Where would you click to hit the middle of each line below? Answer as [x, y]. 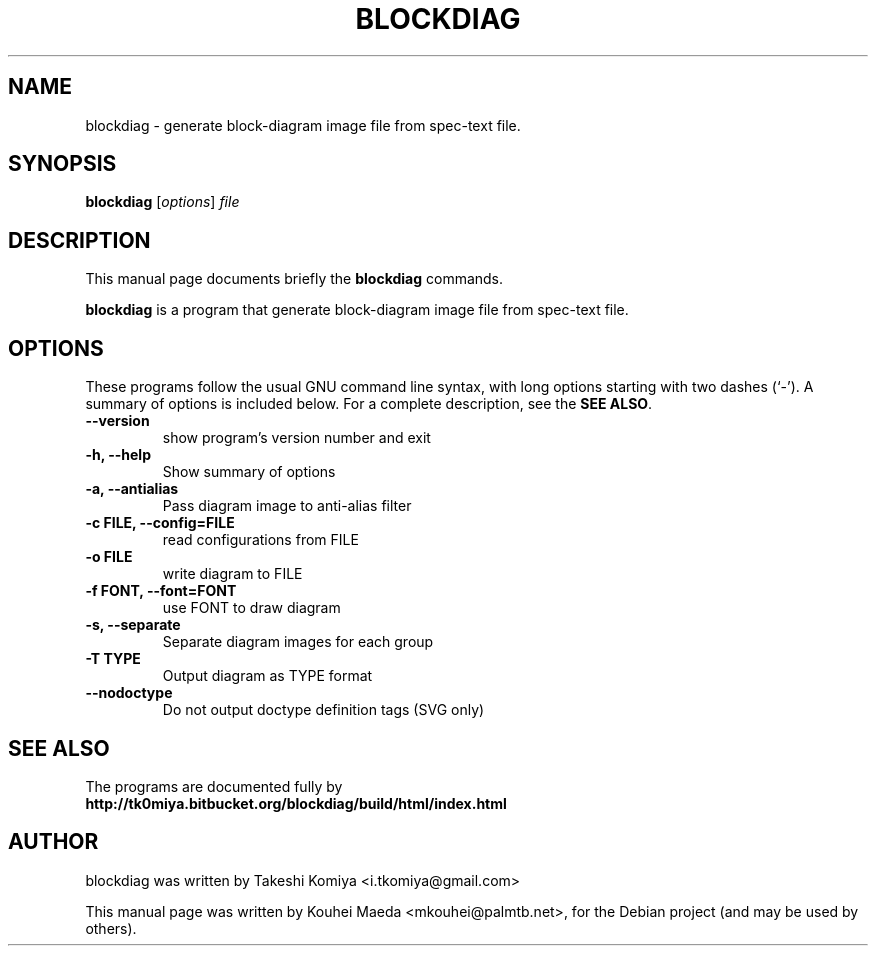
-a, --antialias [132, 489]
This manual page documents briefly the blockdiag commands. [294, 279]
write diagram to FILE [232, 574]
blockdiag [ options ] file [162, 202]
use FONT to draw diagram [251, 608]
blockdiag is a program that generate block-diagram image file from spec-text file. [357, 310]
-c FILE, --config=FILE [160, 523]
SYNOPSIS [62, 164]
